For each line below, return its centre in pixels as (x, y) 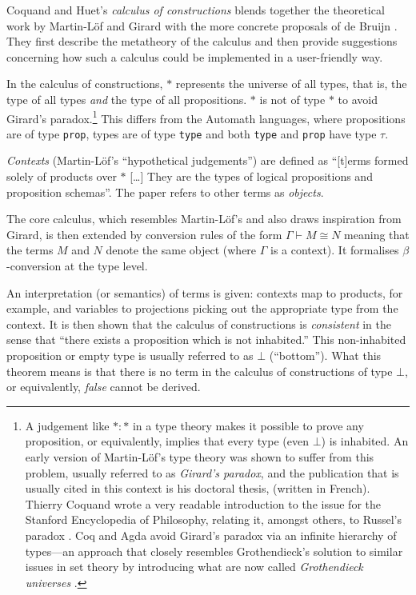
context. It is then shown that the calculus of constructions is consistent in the (199, 323)
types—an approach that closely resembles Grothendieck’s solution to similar (214, 551)
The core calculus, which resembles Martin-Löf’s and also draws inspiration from (204, 219)
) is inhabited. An (365, 441)
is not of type (292, 99)
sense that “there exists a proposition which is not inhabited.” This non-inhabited (206, 339)
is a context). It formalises (335, 250)
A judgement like (67, 425)
